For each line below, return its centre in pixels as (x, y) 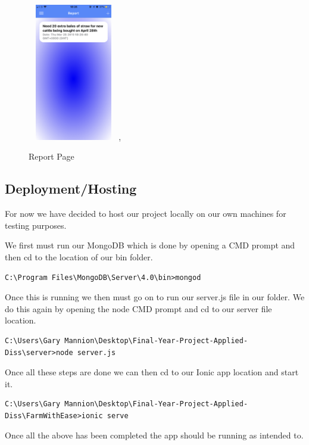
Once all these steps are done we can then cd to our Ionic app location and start (152, 372)
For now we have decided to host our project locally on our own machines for (146, 214)
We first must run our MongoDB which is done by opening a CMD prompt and (150, 245)
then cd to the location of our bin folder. (79, 256)
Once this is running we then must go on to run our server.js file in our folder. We (155, 297)
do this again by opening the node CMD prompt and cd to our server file (138, 308)
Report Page (51, 156)
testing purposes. (36, 225)
